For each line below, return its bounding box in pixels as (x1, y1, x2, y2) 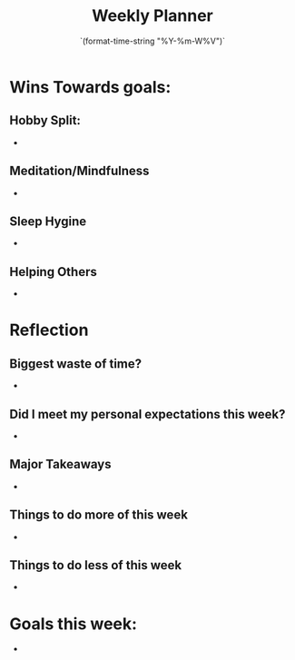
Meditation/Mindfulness (9, 163, 150, 179)
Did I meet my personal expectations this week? (9, 406, 286, 422)
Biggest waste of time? (9, 356, 143, 371)
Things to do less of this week (9, 557, 182, 573)
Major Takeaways (9, 457, 112, 472)
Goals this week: (9, 614, 138, 634)
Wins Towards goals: (9, 76, 172, 97)
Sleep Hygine (9, 213, 87, 229)
